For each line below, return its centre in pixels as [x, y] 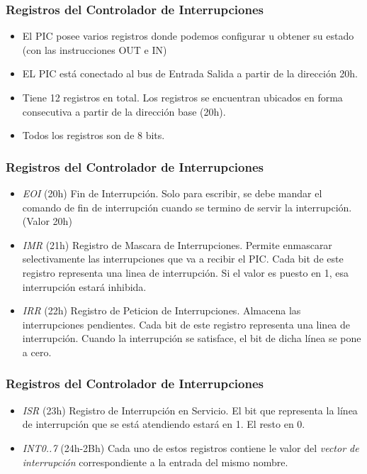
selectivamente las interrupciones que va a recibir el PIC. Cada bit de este [183, 259]
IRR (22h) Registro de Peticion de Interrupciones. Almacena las [162, 310]
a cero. [37, 352]
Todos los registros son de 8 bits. [94, 135]
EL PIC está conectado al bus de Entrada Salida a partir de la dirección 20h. [190, 73]
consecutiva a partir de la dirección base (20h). [124, 111]
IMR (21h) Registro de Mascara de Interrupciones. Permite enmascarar [177, 244]
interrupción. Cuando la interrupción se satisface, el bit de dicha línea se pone [192, 338]
